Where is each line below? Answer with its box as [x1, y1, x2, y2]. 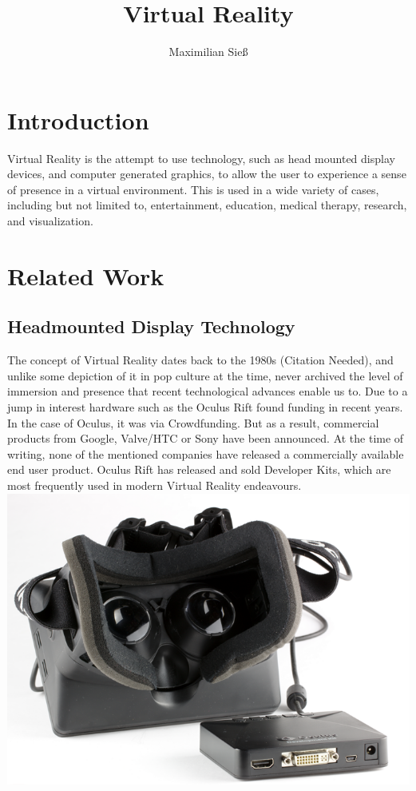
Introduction [7, 103, 149, 136]
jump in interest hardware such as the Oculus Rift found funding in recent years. [7, 398, 403, 415]
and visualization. [7, 213, 93, 229]
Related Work [7, 259, 164, 292]
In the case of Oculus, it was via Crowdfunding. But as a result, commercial [7, 414, 379, 431]
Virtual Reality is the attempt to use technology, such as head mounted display [7, 149, 395, 166]
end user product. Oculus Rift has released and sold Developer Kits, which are [7, 461, 391, 478]
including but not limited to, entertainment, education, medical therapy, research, [7, 197, 407, 213]
